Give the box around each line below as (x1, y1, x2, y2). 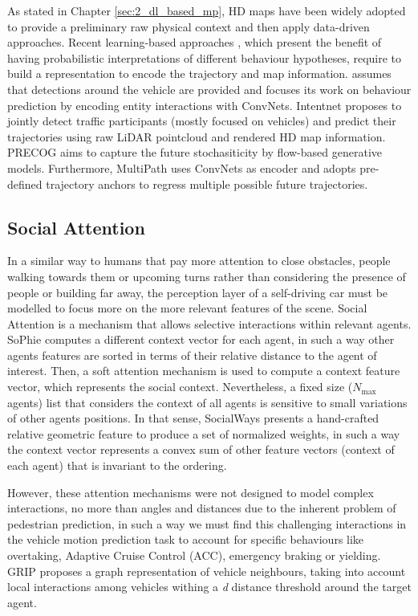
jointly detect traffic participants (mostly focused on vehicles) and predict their (7, 112, 396, 129)
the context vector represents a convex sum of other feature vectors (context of (7, 441, 395, 458)
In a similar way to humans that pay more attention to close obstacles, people (7, 252, 391, 269)
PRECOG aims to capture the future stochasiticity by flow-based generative (7, 144, 382, 161)
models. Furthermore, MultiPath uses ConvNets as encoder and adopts (7, 159, 356, 176)
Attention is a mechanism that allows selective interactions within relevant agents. (7, 315, 412, 332)
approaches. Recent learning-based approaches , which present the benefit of (7, 34, 382, 51)
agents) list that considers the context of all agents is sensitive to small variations (7, 394, 408, 410)
